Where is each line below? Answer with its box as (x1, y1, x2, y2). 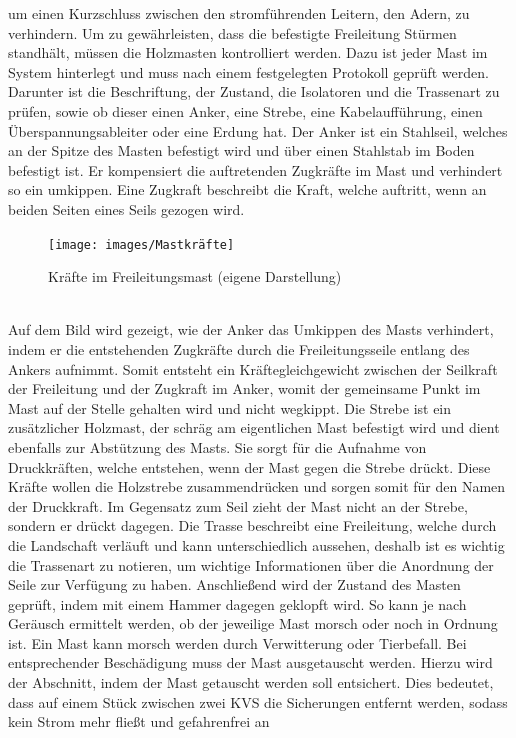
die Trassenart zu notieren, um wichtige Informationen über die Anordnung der (8, 554, 494, 575)
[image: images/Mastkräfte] (48, 237, 235, 252)
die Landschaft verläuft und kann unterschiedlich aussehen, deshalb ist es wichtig (8, 534, 505, 555)
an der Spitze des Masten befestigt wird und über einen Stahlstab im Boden (8, 140, 475, 161)
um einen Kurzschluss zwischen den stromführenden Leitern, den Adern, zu (8, 3, 470, 23)
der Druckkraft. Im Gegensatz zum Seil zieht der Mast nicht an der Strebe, (8, 495, 468, 516)
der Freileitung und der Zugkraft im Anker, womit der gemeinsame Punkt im (8, 378, 481, 399)
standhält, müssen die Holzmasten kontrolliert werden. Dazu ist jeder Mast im (8, 42, 488, 63)
